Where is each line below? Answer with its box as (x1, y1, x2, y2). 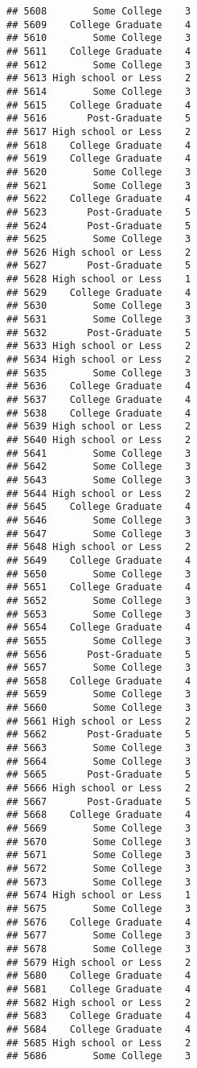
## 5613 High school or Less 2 (6, 72, 191, 84)
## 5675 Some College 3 (6, 902, 191, 914)
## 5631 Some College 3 (6, 314, 191, 326)
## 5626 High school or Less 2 (6, 246, 191, 258)
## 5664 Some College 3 (6, 755, 191, 767)
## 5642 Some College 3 (6, 461, 191, 473)
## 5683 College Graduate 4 (6, 1010, 191, 1022)
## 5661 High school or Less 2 (6, 715, 191, 727)
